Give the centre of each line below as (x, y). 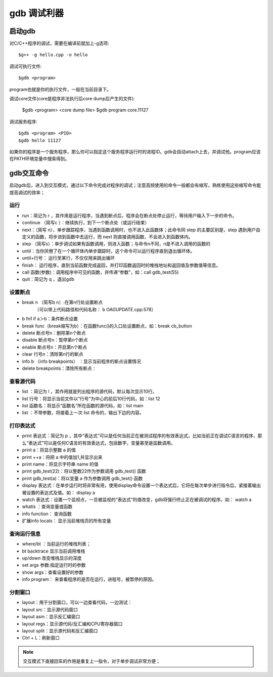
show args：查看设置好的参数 (53, 572)
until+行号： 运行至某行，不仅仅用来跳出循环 (69, 258)
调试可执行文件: (26, 66)
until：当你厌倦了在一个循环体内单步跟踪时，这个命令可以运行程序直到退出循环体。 (108, 251)
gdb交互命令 (29, 173)
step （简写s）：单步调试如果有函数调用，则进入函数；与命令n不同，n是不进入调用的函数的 (116, 244)
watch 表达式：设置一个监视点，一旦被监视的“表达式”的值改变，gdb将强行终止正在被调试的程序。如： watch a (137, 499)
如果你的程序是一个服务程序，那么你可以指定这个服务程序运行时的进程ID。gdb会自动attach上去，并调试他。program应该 (135, 151)
